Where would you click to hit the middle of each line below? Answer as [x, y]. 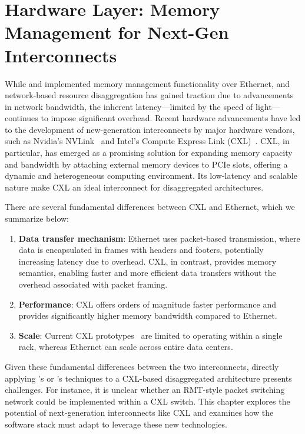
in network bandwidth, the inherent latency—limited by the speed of [129, 106]
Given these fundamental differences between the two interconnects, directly [142, 366]
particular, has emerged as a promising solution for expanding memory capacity [149, 153]
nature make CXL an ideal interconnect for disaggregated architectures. [134, 187]
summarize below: [37, 218]
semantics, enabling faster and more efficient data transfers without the [147, 273]
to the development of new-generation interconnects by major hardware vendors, [150, 129]
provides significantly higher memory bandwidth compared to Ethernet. [148, 316]
